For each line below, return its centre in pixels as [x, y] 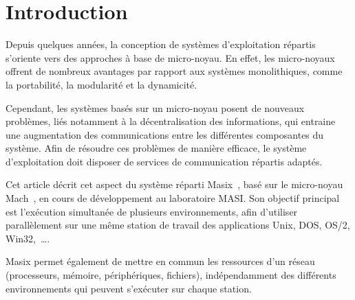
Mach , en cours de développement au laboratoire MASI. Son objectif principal [173, 198]
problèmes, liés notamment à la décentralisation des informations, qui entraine [171, 121]
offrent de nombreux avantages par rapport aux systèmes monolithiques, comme [174, 71]
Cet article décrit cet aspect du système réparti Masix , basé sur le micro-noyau [174, 184]
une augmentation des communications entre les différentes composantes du [165, 134]
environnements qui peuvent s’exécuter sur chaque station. [129, 288]
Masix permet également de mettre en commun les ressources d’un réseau [160, 261]
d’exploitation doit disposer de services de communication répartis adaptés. [164, 161]
